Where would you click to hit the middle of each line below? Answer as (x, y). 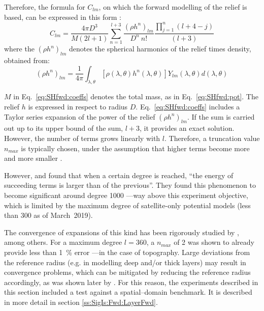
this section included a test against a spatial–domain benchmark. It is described (128, 292)
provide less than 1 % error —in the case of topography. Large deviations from (127, 252)
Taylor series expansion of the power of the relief (80, 116)
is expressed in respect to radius (78, 107)
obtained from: (27, 60)
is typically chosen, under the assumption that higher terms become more (135, 148)
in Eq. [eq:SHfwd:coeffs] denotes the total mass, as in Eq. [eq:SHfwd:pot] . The (136, 96)
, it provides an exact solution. (187, 128)
